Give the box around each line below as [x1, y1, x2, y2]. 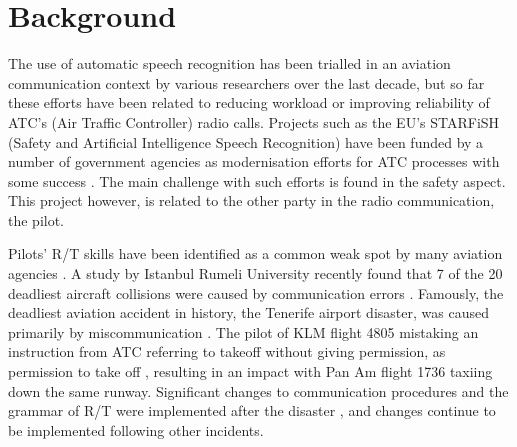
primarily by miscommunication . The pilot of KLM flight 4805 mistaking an [8, 321, 479, 342]
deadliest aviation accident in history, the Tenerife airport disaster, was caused [8, 302, 489, 323]
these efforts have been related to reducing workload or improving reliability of [8, 92, 490, 113]
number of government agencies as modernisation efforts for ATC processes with [8, 151, 500, 172]
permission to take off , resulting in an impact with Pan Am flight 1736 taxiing [8, 361, 493, 382]
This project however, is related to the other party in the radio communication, [8, 190, 495, 211]
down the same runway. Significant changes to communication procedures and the [8, 380, 509, 401]
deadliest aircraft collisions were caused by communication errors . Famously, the [8, 282, 504, 303]
